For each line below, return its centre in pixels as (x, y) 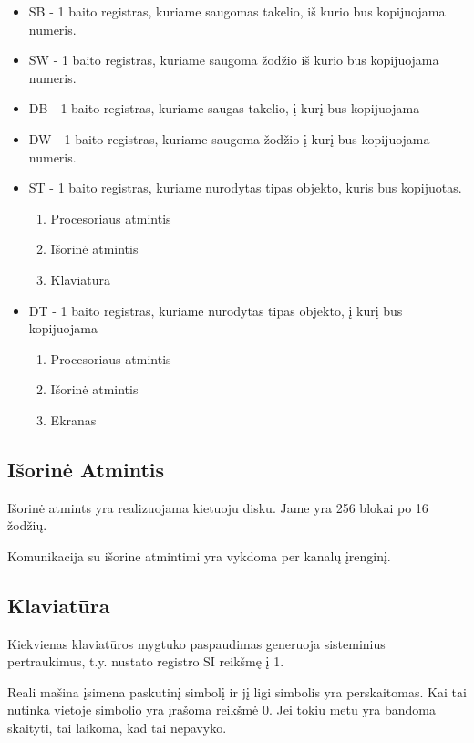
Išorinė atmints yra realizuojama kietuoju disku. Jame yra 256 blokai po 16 (218, 507)
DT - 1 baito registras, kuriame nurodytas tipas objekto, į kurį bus (216, 310)
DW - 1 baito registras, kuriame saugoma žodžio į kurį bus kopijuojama (229, 138)
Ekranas (73, 419)
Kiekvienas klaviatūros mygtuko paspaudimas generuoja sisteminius (196, 643)
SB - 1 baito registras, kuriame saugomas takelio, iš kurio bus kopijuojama (237, 11)
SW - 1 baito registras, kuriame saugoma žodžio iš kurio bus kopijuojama (234, 60)
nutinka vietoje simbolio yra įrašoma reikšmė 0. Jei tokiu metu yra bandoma (222, 710)
